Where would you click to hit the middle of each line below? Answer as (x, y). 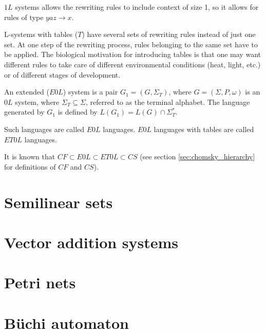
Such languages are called (44, 129)
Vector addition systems (91, 242)
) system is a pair (90, 92)
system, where (37, 101)
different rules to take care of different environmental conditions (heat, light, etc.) (132, 64)
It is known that (30, 156)
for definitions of (30, 166)
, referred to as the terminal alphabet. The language (168, 101)
